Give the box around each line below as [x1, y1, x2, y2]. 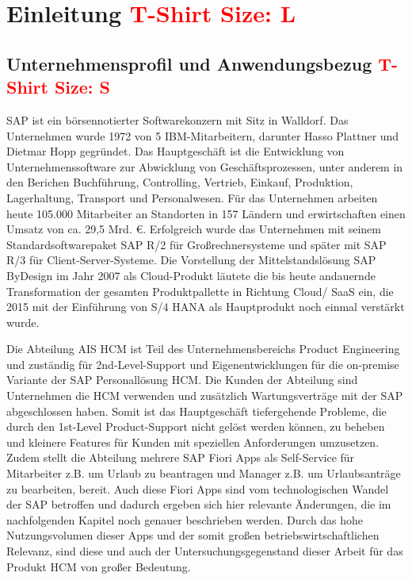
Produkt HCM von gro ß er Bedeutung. [6, 558, 191, 574]
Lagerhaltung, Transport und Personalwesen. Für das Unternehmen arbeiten [6, 189, 378, 205]
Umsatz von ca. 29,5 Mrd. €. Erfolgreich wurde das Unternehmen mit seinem [6, 221, 381, 237]
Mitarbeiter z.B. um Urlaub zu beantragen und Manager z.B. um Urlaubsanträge [6, 465, 401, 482]
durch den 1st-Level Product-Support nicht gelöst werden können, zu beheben [6, 418, 385, 435]
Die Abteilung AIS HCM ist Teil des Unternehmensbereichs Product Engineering [6, 340, 400, 357]
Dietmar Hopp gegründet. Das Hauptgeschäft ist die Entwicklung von [6, 143, 345, 159]
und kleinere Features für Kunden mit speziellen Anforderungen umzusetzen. [6, 433, 380, 450]
